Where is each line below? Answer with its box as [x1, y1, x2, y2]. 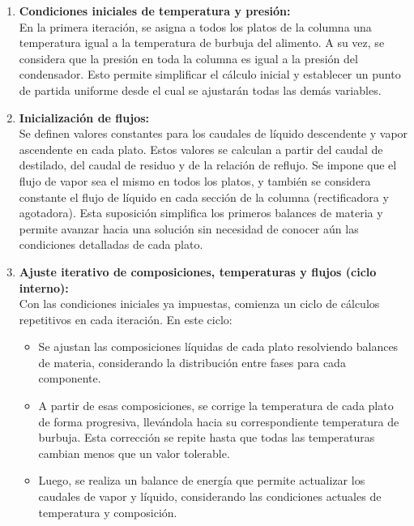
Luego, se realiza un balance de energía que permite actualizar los [38, 472, 365, 489]
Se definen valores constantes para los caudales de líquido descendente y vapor [19, 125, 408, 142]
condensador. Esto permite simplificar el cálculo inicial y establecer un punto [19, 66, 401, 83]
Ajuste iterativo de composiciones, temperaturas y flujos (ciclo [19, 263, 377, 280]
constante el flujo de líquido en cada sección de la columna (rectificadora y [19, 188, 389, 205]
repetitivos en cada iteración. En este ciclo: [19, 310, 233, 327]
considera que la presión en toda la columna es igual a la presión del [19, 49, 358, 66]
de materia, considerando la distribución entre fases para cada [38, 353, 346, 370]
